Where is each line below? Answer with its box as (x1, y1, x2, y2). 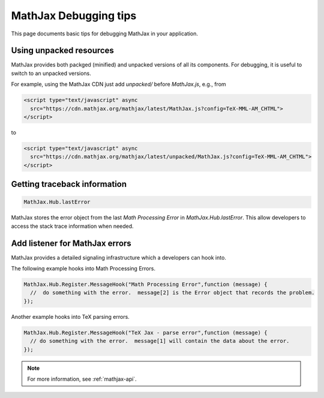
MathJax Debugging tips (11, 9, 137, 22)
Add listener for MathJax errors (11, 238, 131, 248)
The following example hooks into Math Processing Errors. (11, 265, 156, 272)
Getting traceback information (11, 179, 127, 189)
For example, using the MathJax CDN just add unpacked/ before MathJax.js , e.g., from (11, 81, 226, 88)
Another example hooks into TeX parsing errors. (11, 313, 130, 320)
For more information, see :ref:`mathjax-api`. (27, 375, 137, 382)
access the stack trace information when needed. (11, 222, 134, 230)
